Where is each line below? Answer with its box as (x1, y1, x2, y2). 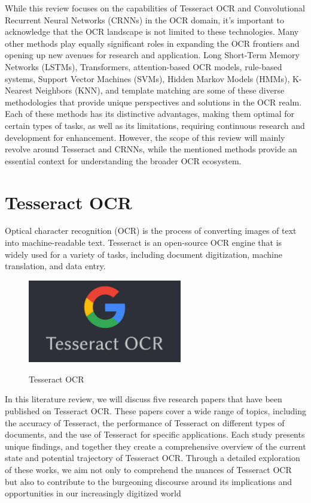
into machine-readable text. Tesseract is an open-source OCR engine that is (5, 236, 282, 249)
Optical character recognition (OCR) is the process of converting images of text (5, 224, 297, 237)
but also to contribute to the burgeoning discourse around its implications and (5, 475, 292, 487)
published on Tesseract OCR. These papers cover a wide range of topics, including (5, 404, 307, 417)
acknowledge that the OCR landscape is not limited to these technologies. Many (5, 25, 299, 38)
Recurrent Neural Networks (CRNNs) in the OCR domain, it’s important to (5, 13, 284, 26)
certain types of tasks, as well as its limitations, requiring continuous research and (5, 119, 305, 131)
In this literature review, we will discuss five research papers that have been (5, 393, 282, 405)
